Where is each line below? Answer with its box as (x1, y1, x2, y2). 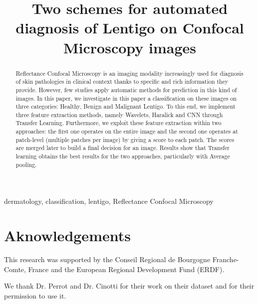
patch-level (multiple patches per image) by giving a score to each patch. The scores (15, 135, 235, 144)
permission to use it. (4, 290, 66, 301)
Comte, (4, 264, 26, 274)
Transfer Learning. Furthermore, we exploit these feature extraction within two (15, 119, 222, 127)
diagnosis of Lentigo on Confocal (15, 17, 244, 38)
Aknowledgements (4, 225, 131, 246)
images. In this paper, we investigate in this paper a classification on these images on (15, 94, 237, 102)
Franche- (212, 254, 239, 265)
